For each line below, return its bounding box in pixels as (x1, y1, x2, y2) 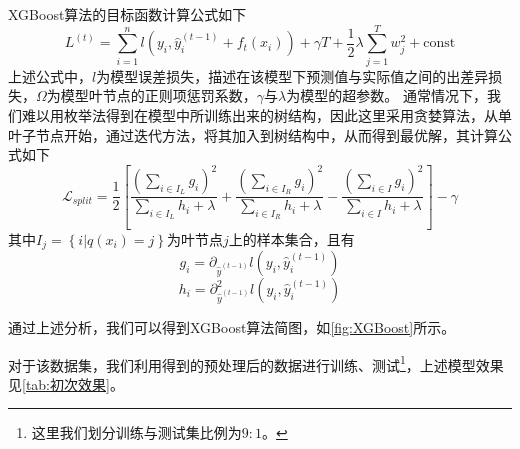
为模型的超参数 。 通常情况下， (286, 85, 487, 106)
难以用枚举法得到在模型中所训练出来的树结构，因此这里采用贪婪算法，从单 (21, 104, 512, 125)
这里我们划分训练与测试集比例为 (31, 422, 242, 443)
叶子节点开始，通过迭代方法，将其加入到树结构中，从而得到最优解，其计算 (8, 124, 498, 145)
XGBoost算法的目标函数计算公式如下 (8, 4, 247, 24)
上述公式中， (8, 65, 92, 86)
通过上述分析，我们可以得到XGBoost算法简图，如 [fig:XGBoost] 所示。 (8, 317, 456, 338)
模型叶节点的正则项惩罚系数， (60, 85, 257, 106)
